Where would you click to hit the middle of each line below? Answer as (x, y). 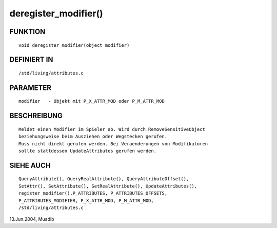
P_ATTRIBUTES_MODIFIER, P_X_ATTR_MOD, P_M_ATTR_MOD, (86, 201)
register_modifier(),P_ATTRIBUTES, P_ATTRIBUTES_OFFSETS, (93, 193)
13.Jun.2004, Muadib (32, 219)
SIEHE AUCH (30, 165)
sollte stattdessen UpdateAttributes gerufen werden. (87, 151)
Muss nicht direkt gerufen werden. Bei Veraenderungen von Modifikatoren (113, 144)
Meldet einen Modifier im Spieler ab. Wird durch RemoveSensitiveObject (112, 129)
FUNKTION (27, 32)
